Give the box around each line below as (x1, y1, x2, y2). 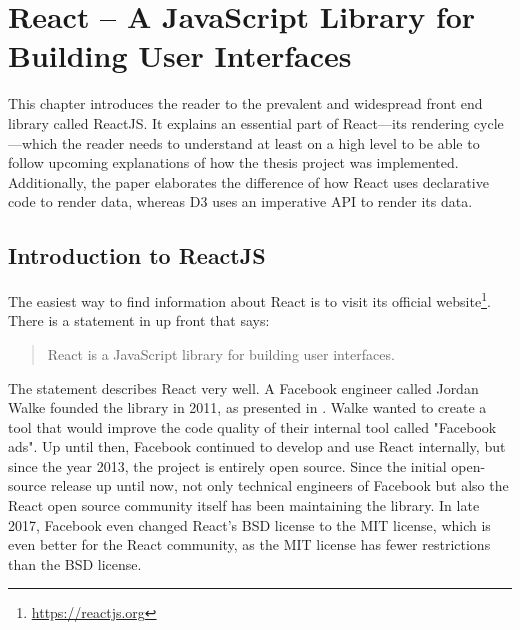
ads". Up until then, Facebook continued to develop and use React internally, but (8, 436, 506, 457)
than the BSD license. (8, 553, 142, 574)
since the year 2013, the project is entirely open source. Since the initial (8, 455, 447, 476)
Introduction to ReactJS (8, 240, 266, 271)
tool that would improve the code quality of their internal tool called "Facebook (8, 416, 497, 437)
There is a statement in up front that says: (8, 310, 270, 331)
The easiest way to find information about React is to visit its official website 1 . (8, 288, 491, 311)
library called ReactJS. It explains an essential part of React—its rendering (8, 112, 470, 133)
